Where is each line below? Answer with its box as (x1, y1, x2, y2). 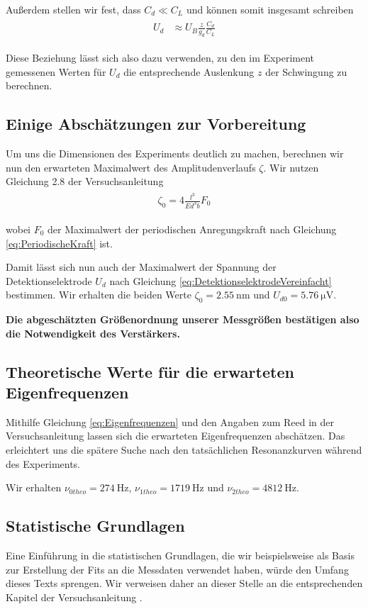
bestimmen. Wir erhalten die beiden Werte (6, 287, 191, 302)
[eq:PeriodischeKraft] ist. (6, 235, 113, 250)
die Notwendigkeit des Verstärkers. (6, 325, 180, 340)
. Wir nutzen (263, 160, 319, 174)
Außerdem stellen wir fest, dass (6, 2, 141, 16)
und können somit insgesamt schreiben (186, 2, 354, 16)
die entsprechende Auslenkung (123, 64, 255, 79)
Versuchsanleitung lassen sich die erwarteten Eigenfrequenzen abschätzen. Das (6, 428, 345, 443)
